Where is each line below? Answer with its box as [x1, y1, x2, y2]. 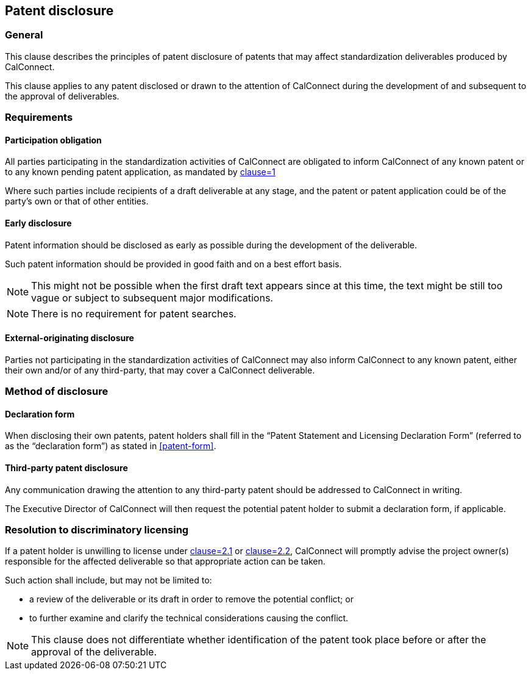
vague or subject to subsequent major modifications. [31, 291, 273, 304]
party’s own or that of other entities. [5, 196, 149, 207]
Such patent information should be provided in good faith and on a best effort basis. [5, 258, 342, 269]
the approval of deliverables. [5, 90, 119, 101]
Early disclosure [5, 218, 72, 228]
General [5, 29, 43, 42]
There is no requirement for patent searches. [31, 307, 237, 320]
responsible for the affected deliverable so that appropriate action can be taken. [5, 556, 326, 567]
